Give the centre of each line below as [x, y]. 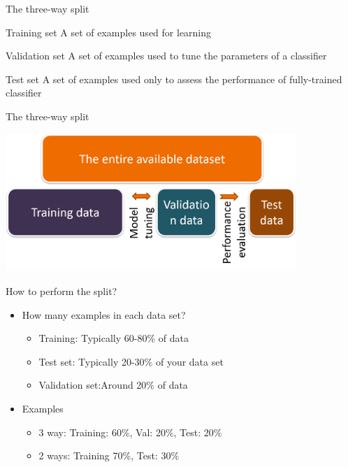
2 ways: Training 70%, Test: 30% [109, 455]
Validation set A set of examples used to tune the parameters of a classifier [166, 56]
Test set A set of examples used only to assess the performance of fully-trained [174, 79]
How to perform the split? [61, 291]
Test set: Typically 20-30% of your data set [131, 361]
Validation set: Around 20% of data [113, 385]
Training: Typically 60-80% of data [114, 338]
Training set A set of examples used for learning [109, 32]
